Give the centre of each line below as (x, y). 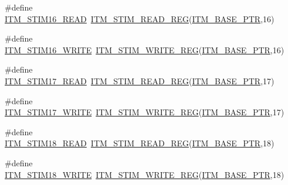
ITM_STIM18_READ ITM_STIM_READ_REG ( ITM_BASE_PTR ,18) (140, 143)
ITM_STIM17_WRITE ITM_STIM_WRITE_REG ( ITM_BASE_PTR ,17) (145, 112)
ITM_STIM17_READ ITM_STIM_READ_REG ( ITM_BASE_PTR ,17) (140, 80)
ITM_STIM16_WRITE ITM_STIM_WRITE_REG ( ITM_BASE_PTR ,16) (145, 49)
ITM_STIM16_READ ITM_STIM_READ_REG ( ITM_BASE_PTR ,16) (140, 18)
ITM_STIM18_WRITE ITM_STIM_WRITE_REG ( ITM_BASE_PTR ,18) (145, 174)
